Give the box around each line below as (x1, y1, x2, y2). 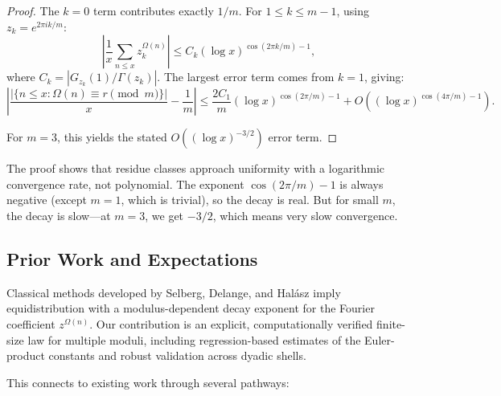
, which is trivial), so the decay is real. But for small (121, 191, 379, 208)
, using (336, 2, 370, 18)
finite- (376, 315, 405, 332)
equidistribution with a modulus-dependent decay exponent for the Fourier (6, 300, 375, 316)
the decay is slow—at (6, 206, 111, 223)
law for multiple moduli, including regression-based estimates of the (27, 331, 361, 348)
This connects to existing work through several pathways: (6, 374, 290, 390)
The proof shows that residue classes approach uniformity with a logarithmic (6, 160, 385, 177)
